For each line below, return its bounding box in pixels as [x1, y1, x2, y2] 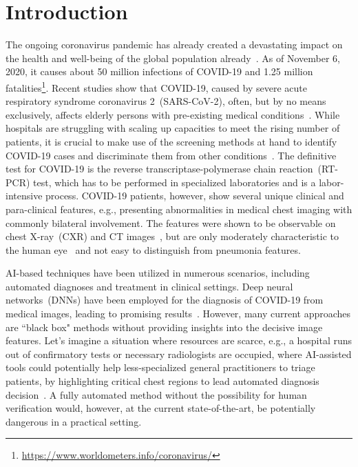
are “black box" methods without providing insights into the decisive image [6, 319, 323, 334]
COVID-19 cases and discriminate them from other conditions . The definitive [6, 148, 337, 162]
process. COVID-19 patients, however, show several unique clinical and [45, 188, 344, 203]
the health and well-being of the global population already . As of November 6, [6, 50, 340, 65]
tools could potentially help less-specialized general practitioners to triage [6, 360, 315, 375]
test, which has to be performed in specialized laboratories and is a [33, 175, 316, 189]
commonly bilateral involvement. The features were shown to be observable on [6, 215, 336, 230]
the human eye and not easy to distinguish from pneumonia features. [6, 242, 301, 257]
